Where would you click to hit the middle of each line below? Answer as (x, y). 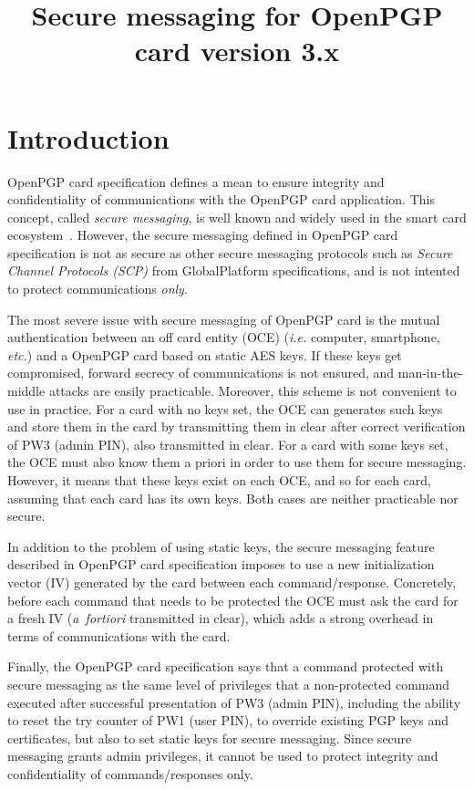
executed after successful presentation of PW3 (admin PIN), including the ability (234, 702)
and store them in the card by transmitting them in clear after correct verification (237, 426)
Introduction (88, 137)
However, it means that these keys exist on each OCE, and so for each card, (219, 480)
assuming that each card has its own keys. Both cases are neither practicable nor (233, 498)
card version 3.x (237, 51)
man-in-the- (431, 373)
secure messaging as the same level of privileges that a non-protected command (229, 684)
